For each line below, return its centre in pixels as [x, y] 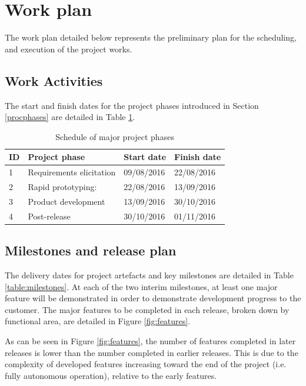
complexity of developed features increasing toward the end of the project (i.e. [146, 364]
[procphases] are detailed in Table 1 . [70, 117]
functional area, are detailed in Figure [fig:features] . [98, 321]
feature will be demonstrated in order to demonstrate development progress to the [153, 298]
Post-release [49, 216]
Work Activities [54, 80]
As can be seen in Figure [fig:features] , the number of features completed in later [150, 340]
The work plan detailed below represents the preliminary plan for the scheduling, [151, 37]
